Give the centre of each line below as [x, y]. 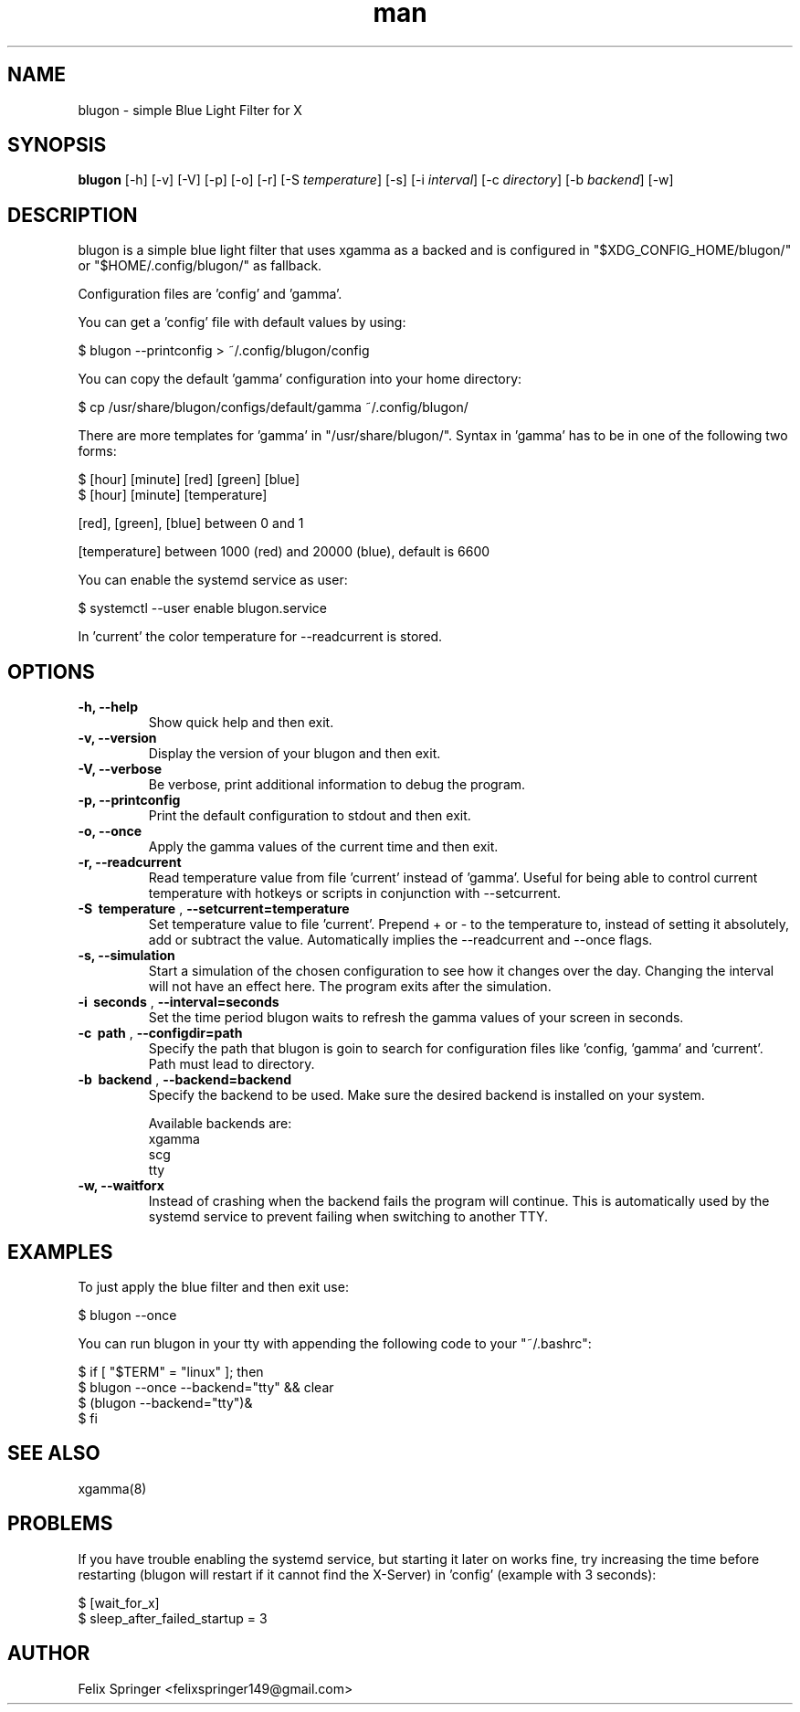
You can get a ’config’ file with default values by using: [242, 322]
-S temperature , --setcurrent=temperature [214, 909]
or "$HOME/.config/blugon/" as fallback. [200, 266]
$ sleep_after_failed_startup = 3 [173, 1618]
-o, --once [110, 831]
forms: [97, 451]
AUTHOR [49, 1654]
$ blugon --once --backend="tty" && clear [206, 1387]
